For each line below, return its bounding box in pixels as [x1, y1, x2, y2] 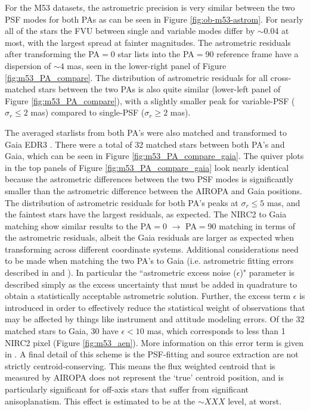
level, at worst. [228, 394, 282, 407]
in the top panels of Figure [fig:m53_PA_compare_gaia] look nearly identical [5, 161, 289, 173]
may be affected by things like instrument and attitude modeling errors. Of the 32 [5, 313, 305, 325]
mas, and [266, 196, 300, 208]
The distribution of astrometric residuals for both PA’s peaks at [5, 196, 238, 208]
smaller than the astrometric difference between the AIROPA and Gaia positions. [5, 184, 302, 197]
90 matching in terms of [207, 219, 295, 232]
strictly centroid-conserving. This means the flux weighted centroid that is [5, 359, 275, 372]
